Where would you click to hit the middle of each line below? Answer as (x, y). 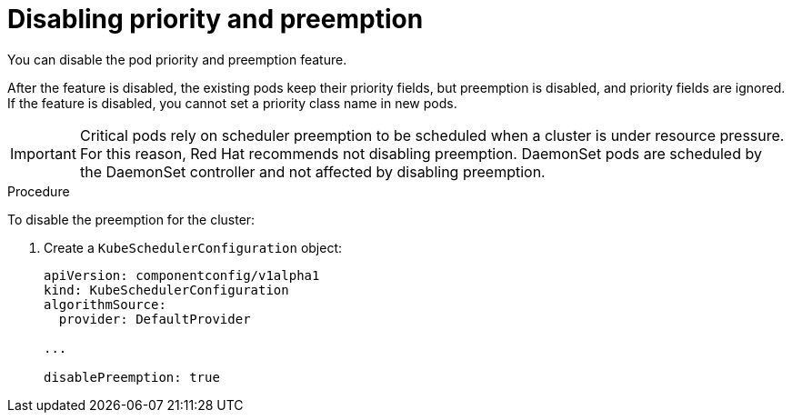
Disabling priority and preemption (216, 19)
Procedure (39, 191)
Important (43, 153)
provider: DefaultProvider (155, 319)
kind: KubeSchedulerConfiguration (166, 290)
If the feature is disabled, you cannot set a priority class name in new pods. (232, 103)
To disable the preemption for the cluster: (131, 219)
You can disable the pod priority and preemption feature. (177, 59)
